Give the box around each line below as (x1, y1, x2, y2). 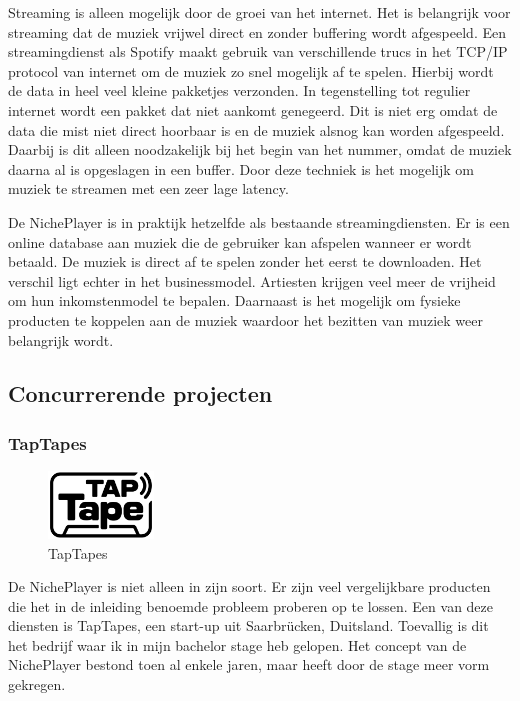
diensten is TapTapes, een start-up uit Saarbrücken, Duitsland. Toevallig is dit (8, 615, 489, 636)
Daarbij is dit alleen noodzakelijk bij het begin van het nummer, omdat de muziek (8, 139, 512, 160)
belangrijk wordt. (8, 329, 114, 350)
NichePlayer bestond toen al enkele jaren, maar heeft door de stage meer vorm (8, 654, 490, 675)
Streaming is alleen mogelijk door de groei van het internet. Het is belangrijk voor (8, 2, 511, 22)
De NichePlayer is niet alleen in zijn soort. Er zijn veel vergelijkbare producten (8, 576, 491, 597)
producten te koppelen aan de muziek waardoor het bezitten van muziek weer (8, 309, 483, 330)
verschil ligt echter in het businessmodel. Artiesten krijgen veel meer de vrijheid (8, 270, 496, 291)
